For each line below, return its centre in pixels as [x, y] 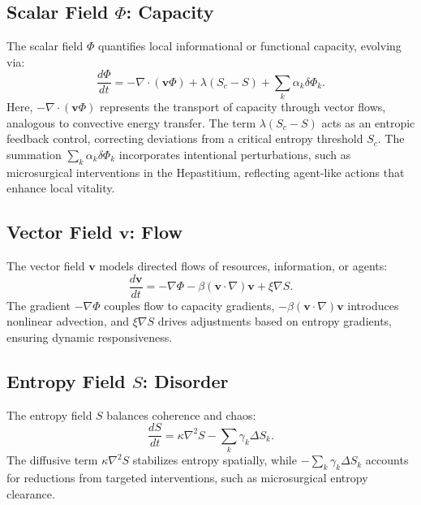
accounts [387, 460]
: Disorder [185, 380]
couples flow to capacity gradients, [189, 305]
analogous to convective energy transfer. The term [131, 122]
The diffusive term [52, 460]
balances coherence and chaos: [181, 414]
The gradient [39, 305]
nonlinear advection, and [68, 321]
